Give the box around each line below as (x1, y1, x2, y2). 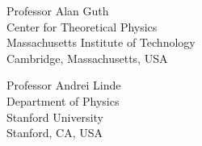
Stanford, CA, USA (6, 124, 103, 141)
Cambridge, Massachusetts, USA (6, 49, 168, 66)
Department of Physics (6, 92, 120, 109)
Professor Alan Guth (6, 2, 109, 19)
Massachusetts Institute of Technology (6, 34, 196, 51)
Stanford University (6, 108, 103, 125)
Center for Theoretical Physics (6, 18, 158, 35)
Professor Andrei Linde (6, 77, 121, 94)
